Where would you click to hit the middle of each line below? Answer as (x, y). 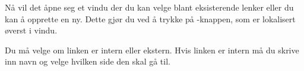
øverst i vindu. (31, 30)
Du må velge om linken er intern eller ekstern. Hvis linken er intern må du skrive (152, 50)
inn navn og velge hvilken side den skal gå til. (88, 61)
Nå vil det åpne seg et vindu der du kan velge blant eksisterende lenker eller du (149, 7)
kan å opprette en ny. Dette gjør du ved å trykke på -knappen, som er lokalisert (150, 18)
